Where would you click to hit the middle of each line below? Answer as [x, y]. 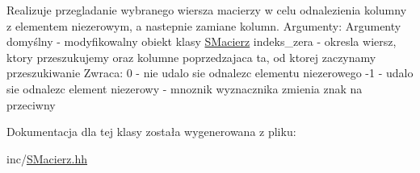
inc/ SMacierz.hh [47, 158]
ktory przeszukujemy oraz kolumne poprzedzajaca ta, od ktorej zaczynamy [191, 57]
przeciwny [31, 104]
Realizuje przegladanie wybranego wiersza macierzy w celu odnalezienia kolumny [207, 10]
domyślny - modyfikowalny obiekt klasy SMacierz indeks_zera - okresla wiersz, [202, 41]
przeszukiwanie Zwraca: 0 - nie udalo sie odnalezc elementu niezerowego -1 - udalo [210, 73]
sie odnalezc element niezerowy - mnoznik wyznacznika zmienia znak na [185, 88]
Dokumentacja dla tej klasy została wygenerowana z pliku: [151, 132]
